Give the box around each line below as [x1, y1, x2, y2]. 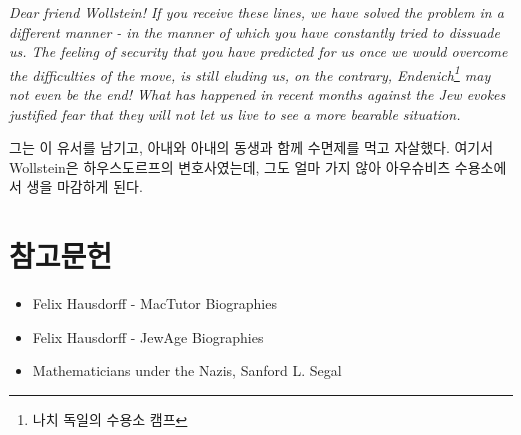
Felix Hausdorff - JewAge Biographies [32, 326, 264, 347]
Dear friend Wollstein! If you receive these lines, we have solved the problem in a [9, 2, 504, 22]
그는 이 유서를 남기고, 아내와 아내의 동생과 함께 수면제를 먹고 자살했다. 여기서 [9, 137, 494, 158]
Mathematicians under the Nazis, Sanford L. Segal [32, 360, 342, 381]
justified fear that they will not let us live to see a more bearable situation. [9, 103, 461, 124]
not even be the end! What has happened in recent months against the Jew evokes [9, 84, 506, 105]
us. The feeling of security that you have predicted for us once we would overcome [9, 41, 508, 62]
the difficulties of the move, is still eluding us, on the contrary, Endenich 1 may [9, 61, 491, 85]
